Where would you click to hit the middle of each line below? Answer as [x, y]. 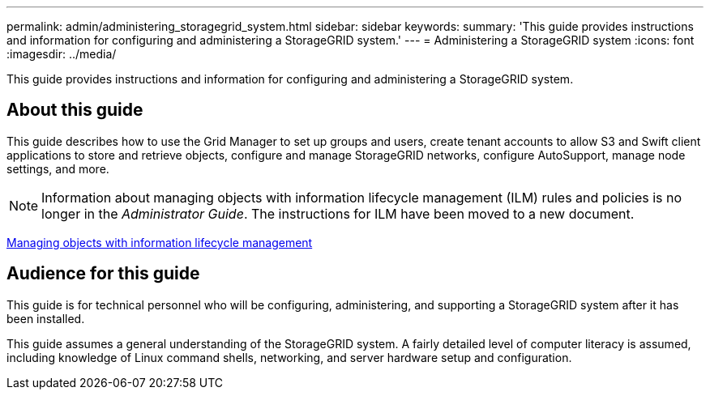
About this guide [75, 110]
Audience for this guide [103, 274]
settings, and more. [58, 168]
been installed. [46, 318]
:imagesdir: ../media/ [62, 54]
